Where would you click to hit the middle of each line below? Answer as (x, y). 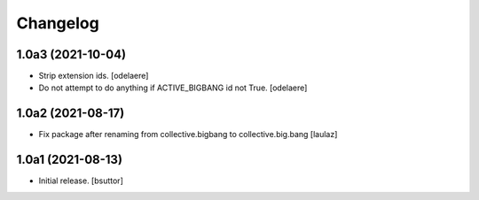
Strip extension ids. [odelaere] (94, 76)
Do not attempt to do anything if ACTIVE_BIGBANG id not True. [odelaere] (173, 88)
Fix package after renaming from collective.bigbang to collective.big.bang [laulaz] (188, 135)
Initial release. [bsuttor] (81, 181)
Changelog (58, 23)
